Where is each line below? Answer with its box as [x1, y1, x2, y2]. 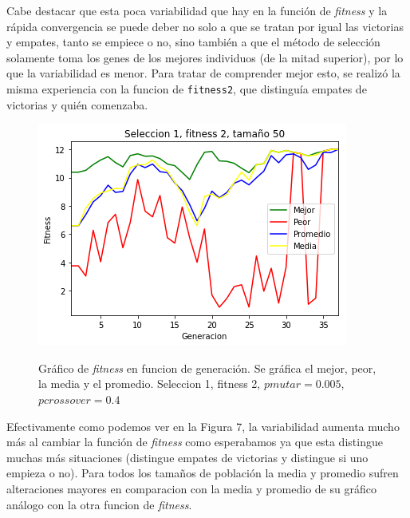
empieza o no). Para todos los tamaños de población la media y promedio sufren [6, 465, 399, 481]
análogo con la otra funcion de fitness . [6, 496, 192, 512]
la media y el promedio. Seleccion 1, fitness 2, [38, 375, 261, 392]
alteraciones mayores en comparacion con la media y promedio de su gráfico [6, 480, 376, 496]
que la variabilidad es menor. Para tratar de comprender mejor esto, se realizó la [6, 65, 400, 81]
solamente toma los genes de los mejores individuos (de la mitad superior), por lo [6, 49, 404, 65]
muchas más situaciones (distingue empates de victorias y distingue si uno [6, 449, 369, 465]
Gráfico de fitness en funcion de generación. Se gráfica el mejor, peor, [38, 359, 376, 376]
